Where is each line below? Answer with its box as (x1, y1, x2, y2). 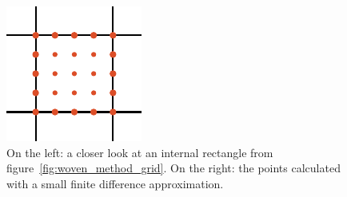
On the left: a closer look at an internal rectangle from (6, 144, 273, 160)
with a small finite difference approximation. (6, 175, 224, 191)
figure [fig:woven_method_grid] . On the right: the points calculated (6, 160, 341, 176)
